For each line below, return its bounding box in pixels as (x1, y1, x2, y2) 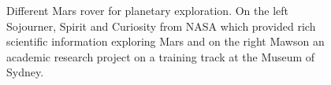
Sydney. (6, 64, 44, 80)
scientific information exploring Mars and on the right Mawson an (6, 33, 325, 50)
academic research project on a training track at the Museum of (6, 48, 315, 65)
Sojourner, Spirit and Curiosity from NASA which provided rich (6, 17, 316, 34)
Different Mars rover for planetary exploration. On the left (6, 2, 288, 18)
